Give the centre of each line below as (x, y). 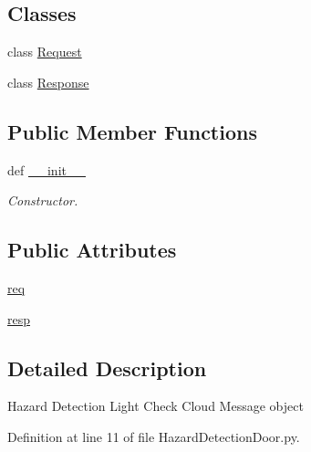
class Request (45, 52)
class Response (48, 82)
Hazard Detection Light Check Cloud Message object (155, 406)
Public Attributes (92, 250)
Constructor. (43, 200)
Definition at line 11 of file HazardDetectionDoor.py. (154, 436)
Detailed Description (107, 368)
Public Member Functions (132, 131)
